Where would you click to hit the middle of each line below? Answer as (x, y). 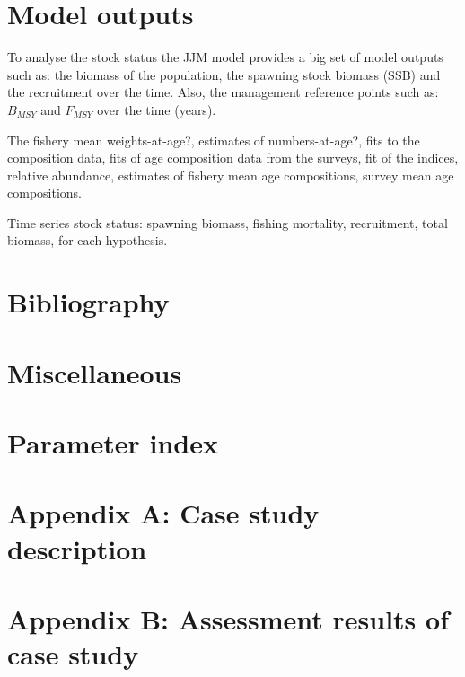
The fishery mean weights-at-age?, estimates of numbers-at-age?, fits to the (214, 140)
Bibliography (88, 302)
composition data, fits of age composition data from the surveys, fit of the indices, (233, 158)
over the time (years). (157, 109)
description (77, 548)
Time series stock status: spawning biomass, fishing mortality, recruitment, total (228, 222)
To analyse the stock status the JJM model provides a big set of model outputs (225, 57)
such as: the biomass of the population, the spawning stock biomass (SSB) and (224, 74)
